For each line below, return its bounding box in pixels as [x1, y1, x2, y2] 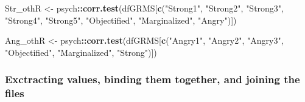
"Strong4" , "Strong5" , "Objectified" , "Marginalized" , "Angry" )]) [5, 13, 237, 26]
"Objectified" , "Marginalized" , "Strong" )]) [5, 46, 157, 58]
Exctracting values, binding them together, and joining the [5, 72, 300, 87]
